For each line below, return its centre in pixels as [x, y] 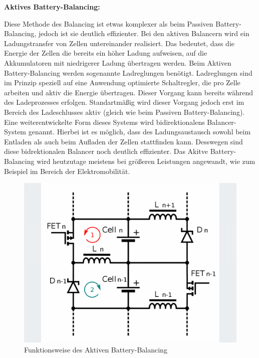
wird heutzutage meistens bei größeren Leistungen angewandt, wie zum [146, 161]
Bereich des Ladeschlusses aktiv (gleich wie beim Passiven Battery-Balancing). [124, 112]
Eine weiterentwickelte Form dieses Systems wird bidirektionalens [104, 122]
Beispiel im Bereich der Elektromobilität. [67, 171]
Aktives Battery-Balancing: [52, 7]
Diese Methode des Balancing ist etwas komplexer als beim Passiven [109, 23]
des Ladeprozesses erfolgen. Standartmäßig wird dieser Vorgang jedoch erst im [124, 102]
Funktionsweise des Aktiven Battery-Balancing [96, 349]
